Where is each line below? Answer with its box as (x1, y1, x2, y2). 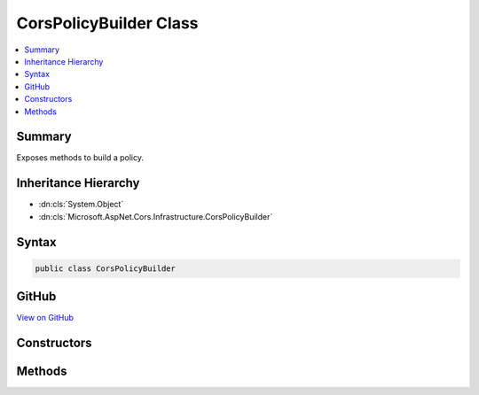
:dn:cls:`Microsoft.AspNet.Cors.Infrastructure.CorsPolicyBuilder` (38, 211, 273, 221)
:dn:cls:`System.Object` (38, 199, 124, 210)
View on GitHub (16, 313, 75, 323)
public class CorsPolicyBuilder (35, 263, 177, 274)
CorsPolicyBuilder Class (16, 13, 199, 33)
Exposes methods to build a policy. (16, 152, 144, 163)
